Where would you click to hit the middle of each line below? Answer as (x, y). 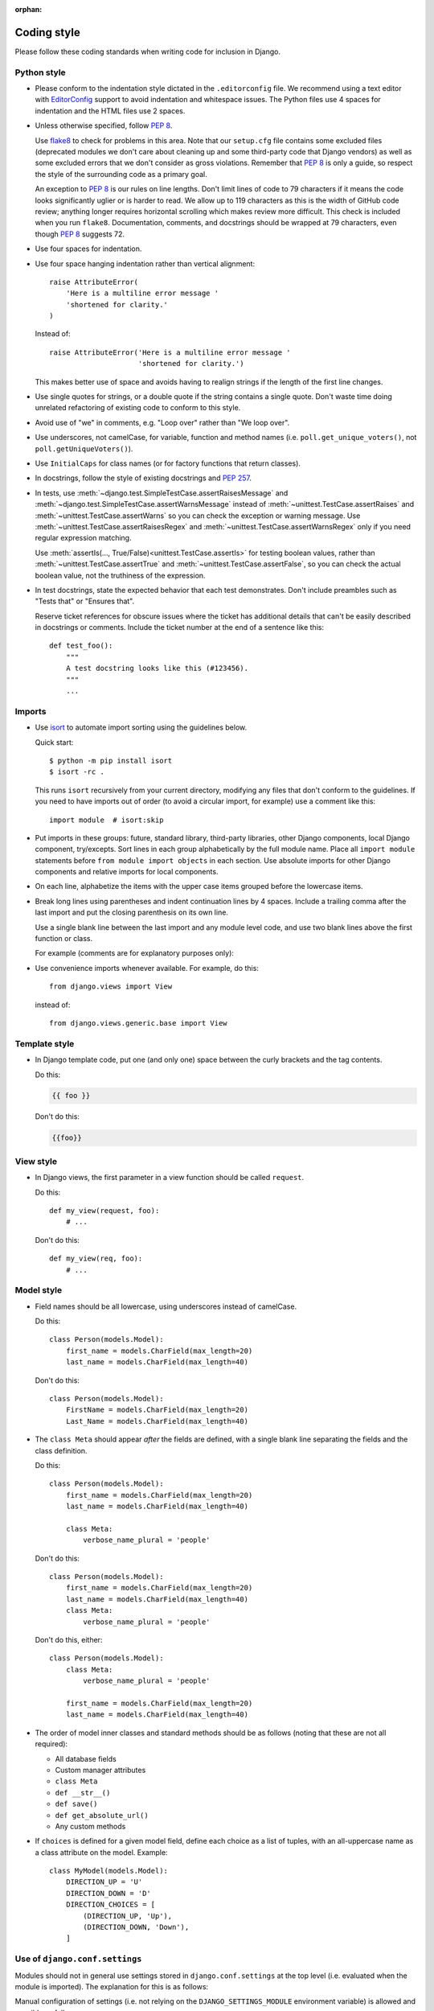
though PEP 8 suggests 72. (80, 234)
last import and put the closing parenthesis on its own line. (132, 912)
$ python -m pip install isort (111, 761)
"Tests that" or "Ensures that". (85, 601)
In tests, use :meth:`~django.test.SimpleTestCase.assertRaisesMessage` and (162, 493)
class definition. (61, 1450)
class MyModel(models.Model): (109, 1871)
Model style (39, 1290)
